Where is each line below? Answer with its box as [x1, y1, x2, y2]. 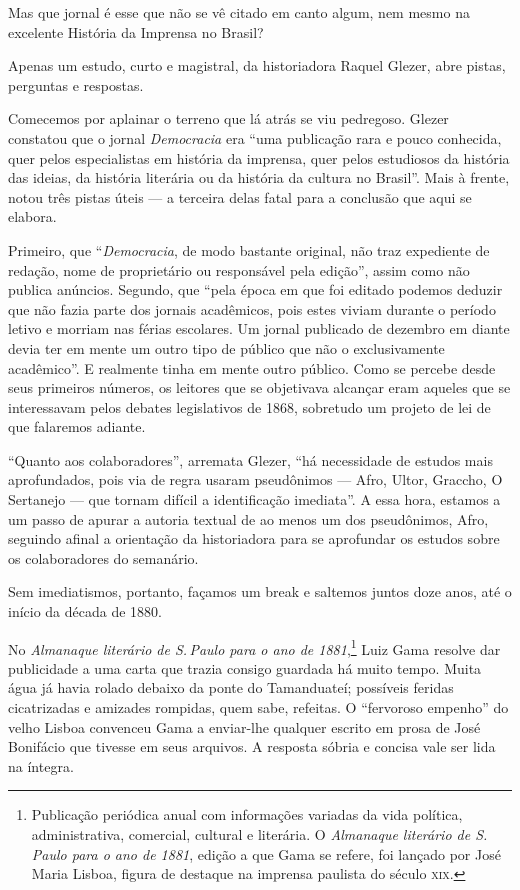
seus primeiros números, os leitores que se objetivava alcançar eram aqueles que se [8, 377, 511, 398]
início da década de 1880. [8, 601, 162, 622]
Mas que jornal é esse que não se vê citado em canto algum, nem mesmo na [8, 2, 470, 22]
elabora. [8, 206, 57, 227]
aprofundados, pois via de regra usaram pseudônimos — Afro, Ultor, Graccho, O [8, 469, 503, 490]
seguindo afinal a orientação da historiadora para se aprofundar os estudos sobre [8, 528, 500, 549]
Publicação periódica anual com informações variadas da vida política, [31, 804, 463, 825]
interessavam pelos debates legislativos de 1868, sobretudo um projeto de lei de [8, 396, 491, 417]
